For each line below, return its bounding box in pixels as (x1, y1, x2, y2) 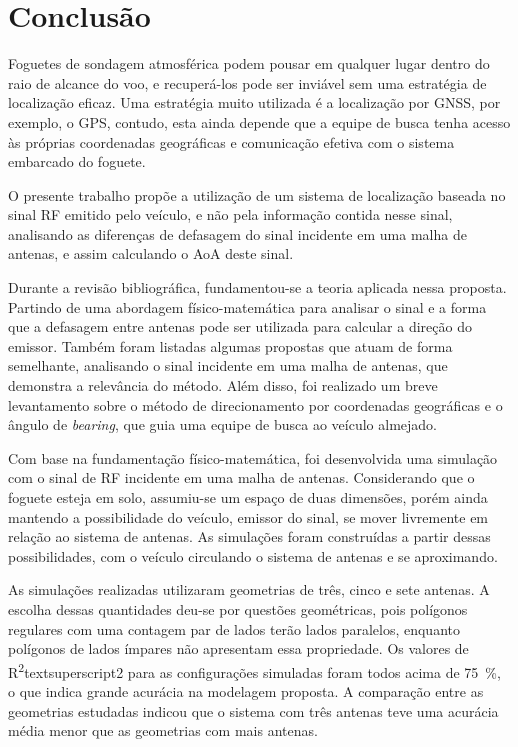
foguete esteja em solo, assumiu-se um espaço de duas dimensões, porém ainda (8, 487, 488, 507)
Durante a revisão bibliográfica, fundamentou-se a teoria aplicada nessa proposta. (8, 277, 507, 298)
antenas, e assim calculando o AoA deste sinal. (8, 243, 294, 264)
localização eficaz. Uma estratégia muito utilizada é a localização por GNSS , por (8, 92, 501, 113)
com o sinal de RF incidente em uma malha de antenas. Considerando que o (8, 467, 475, 488)
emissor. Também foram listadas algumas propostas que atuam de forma (8, 335, 453, 356)
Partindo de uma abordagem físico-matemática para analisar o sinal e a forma (8, 296, 487, 317)
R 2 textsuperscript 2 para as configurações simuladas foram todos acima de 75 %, (8, 658, 501, 682)
